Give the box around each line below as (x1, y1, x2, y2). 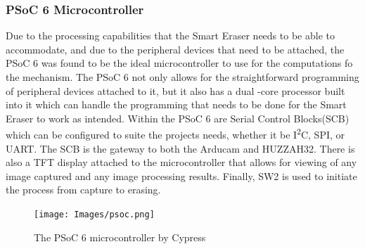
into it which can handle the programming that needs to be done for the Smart (6, 97, 347, 112)
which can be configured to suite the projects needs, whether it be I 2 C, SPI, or (6, 125, 345, 142)
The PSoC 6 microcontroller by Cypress (34, 229, 206, 244)
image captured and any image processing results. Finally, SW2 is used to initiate (6, 168, 357, 183)
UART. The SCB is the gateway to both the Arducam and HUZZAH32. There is (6, 141, 355, 155)
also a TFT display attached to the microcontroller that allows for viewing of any (6, 155, 357, 170)
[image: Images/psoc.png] (34, 210, 155, 219)
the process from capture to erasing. (6, 182, 161, 197)
